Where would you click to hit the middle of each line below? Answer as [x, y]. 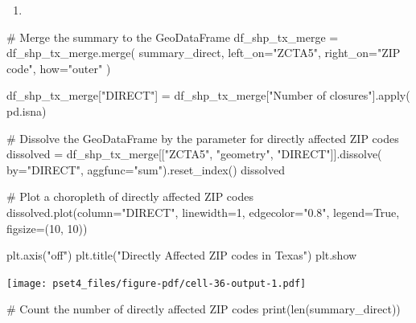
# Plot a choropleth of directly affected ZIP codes [130, 196]
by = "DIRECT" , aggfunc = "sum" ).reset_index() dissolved [146, 169]
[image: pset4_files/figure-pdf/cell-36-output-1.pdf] [157, 283]
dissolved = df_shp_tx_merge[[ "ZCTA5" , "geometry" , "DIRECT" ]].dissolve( [194, 154]
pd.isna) [27, 110]
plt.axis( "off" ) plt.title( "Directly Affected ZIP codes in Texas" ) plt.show [182, 255]
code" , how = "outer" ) [59, 68]
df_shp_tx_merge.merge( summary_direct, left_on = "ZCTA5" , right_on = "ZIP [204, 53]
